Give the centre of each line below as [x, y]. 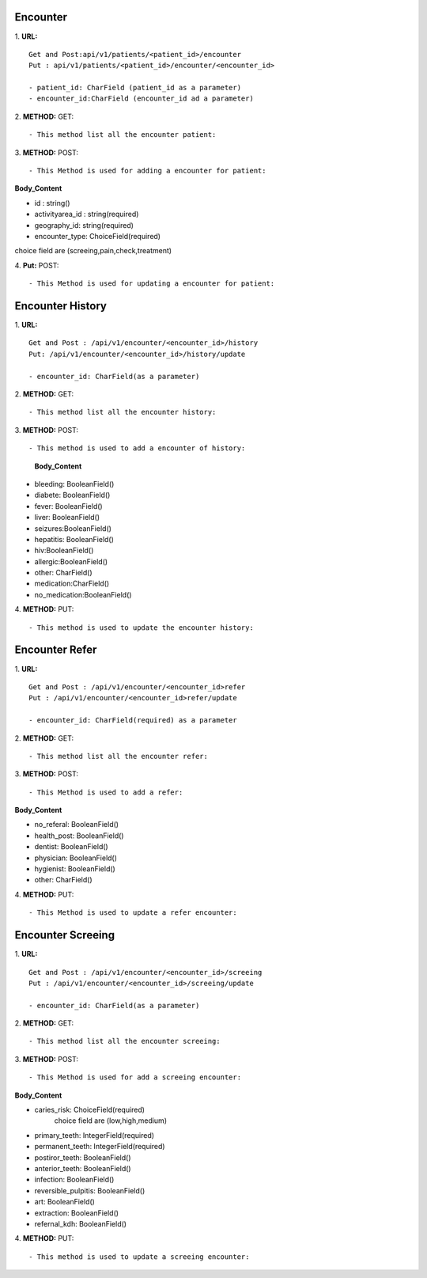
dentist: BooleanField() [71, 847]
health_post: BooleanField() [79, 836]
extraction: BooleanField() [76, 1213]
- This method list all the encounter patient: [123, 135]
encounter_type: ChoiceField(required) [98, 236]
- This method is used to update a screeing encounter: [139, 1257]
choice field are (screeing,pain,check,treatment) [93, 251]
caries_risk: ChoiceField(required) [90, 1110]
